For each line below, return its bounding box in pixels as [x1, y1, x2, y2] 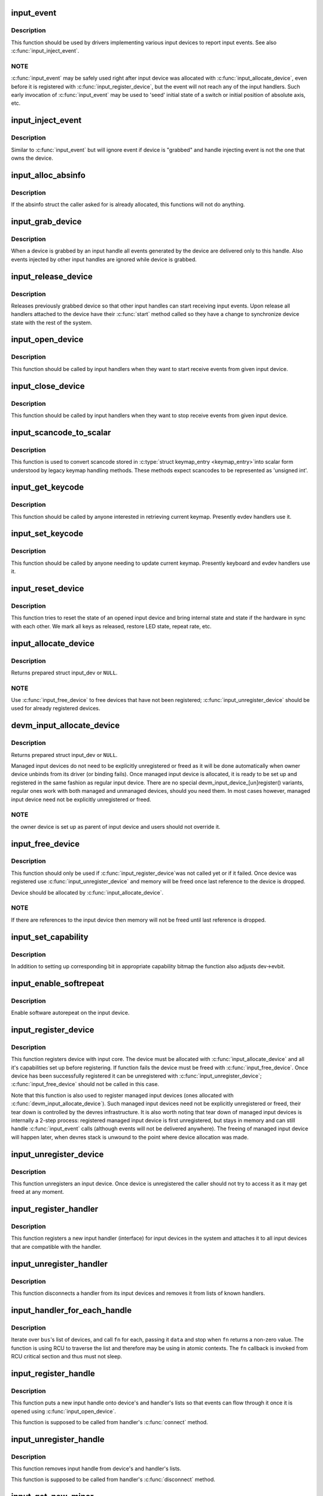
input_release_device [11, 271, 93, 281]
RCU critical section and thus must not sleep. [11, 1352, 123, 1360]
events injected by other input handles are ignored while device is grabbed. [11, 256, 197, 263]
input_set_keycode [11, 528, 84, 539]
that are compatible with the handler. [11, 1243, 102, 1250]
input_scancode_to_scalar [11, 427, 111, 437]
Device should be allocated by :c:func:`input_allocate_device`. [11, 889, 164, 896]
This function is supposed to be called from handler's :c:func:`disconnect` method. [11, 1476, 215, 1483]
